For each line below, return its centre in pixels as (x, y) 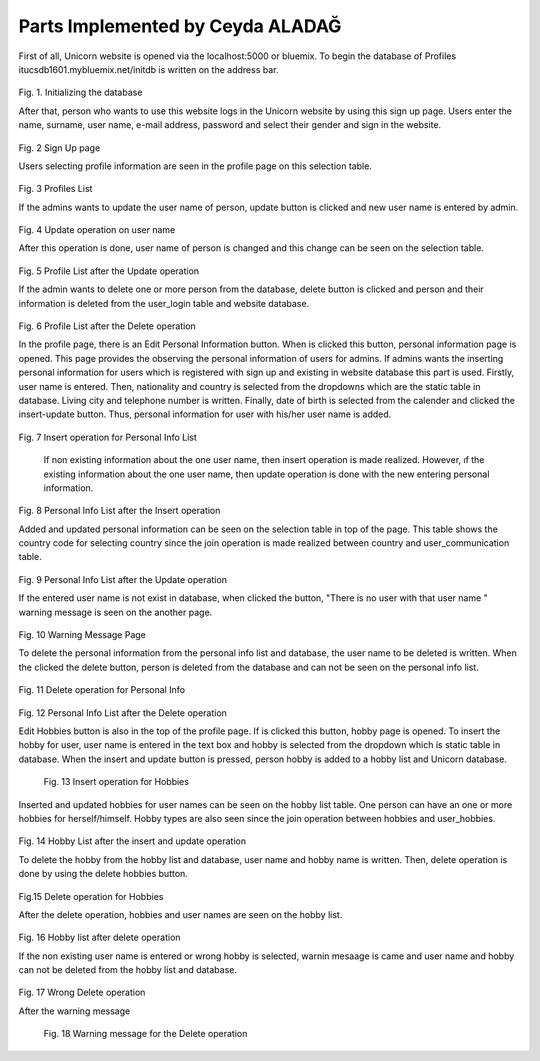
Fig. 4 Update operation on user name (97, 230)
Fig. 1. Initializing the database (80, 92)
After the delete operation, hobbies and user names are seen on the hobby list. (180, 914)
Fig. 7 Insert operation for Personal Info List (107, 437)
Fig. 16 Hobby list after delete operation (99, 937)
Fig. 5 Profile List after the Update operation (109, 271)
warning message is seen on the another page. (115, 612)
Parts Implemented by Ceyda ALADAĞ (180, 26)
